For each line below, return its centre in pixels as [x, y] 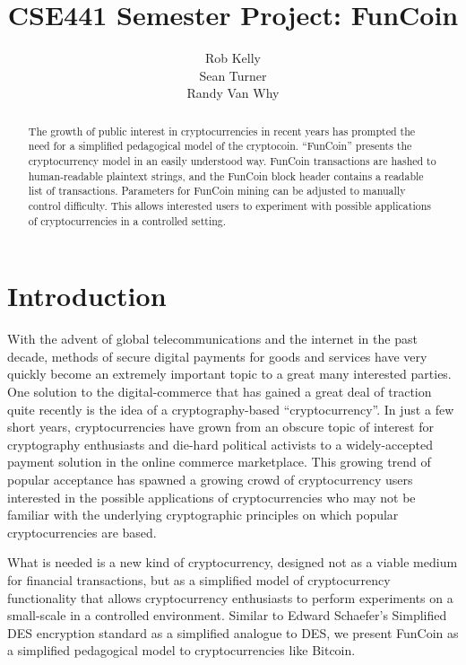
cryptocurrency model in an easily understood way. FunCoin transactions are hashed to [232, 161]
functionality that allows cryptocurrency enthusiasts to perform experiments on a [230, 597]
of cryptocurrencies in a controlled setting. [127, 220]
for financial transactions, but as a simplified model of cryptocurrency [199, 579]
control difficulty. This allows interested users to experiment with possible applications [229, 205]
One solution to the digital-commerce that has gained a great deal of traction [220, 392]
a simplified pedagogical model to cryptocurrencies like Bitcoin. [181, 650]
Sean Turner [233, 75]
